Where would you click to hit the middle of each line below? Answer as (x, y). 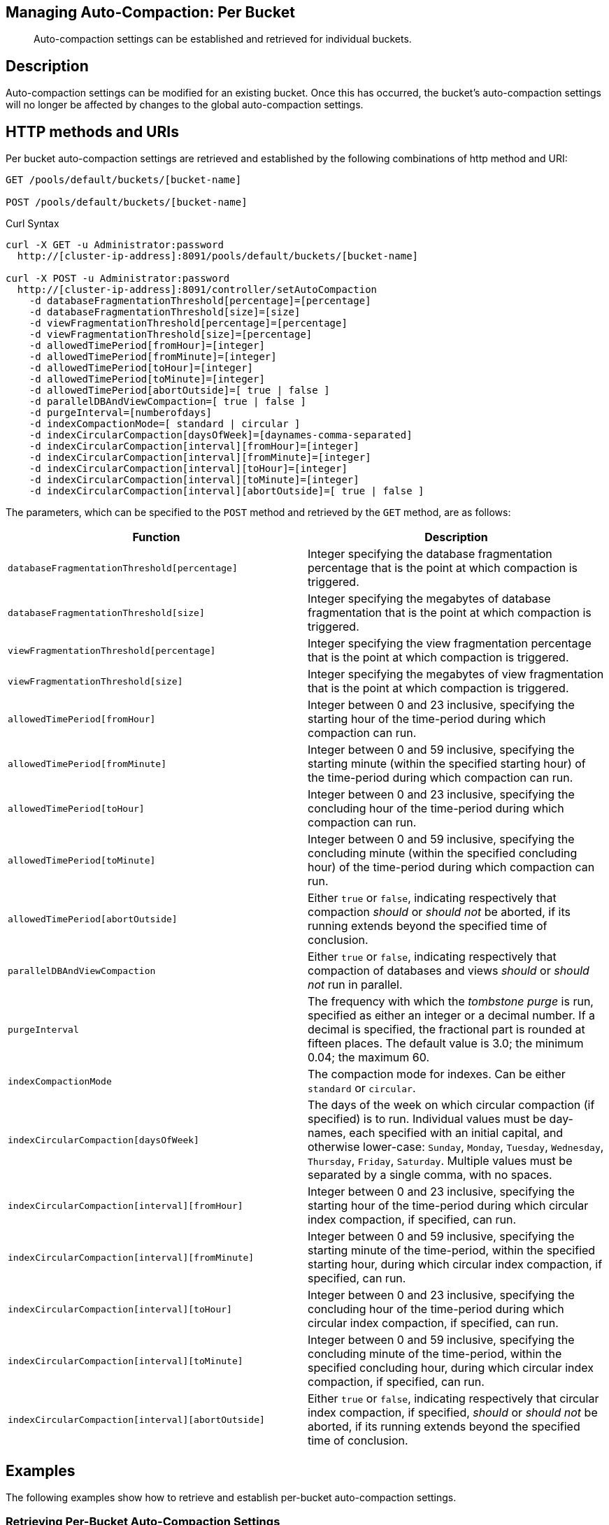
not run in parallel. (355, 985)
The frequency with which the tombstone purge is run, (451, 1002)
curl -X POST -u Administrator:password (118, 279)
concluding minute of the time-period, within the (435, 1354)
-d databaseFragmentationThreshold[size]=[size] (165, 312)
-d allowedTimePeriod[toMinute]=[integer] (147, 379)
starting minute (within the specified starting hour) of (447, 764)
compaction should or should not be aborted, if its (439, 912)
